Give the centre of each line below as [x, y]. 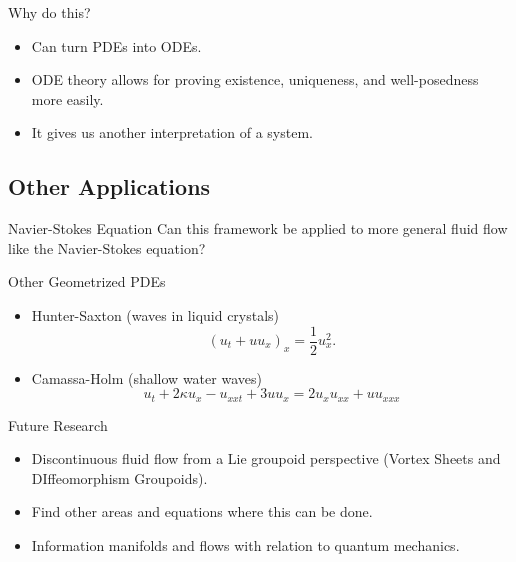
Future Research [58, 424]
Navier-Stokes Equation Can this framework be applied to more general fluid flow [258, 228]
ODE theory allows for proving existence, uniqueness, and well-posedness [255, 79]
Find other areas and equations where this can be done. [202, 511]
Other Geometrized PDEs [87, 281]
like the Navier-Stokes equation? [107, 247]
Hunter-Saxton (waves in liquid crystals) [155, 314]
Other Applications [109, 186]
